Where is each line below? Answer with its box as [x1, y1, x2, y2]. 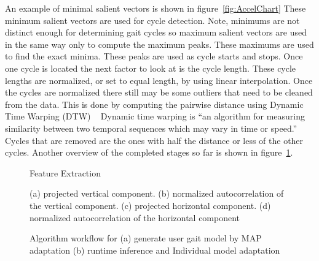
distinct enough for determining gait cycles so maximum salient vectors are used [5, 26, 307, 39]
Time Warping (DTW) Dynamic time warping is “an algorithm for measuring [5, 110, 305, 123]
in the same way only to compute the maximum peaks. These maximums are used [5, 37, 314, 50]
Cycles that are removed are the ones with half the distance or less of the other [5, 134, 304, 146]
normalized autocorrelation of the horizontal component [30, 211, 240, 224]
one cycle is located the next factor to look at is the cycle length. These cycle [5, 61, 296, 74]
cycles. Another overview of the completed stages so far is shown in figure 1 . [5, 146, 293, 159]
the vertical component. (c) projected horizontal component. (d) [30, 199, 271, 211]
